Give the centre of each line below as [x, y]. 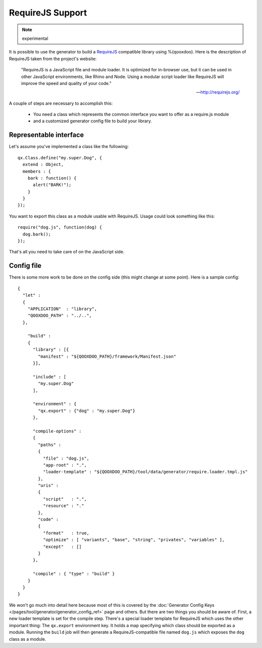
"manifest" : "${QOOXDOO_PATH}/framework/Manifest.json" [107, 356]
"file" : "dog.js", [66, 458]
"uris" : [48, 486]
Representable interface [47, 135]
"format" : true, [66, 533]
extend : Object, [43, 165]
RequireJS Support [48, 13]
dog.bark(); [37, 234]
